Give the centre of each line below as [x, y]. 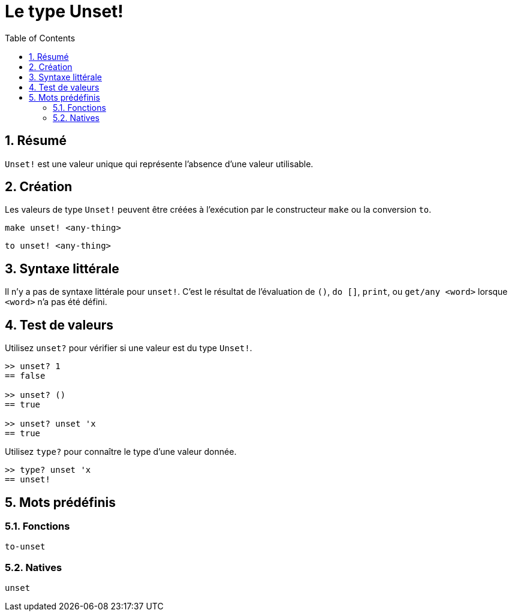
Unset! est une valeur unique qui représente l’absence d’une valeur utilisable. [159, 164]
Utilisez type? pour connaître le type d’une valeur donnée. [121, 452]
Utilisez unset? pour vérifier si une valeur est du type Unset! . [129, 348]
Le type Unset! [64, 11]
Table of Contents [40, 38]
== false [25, 376]
